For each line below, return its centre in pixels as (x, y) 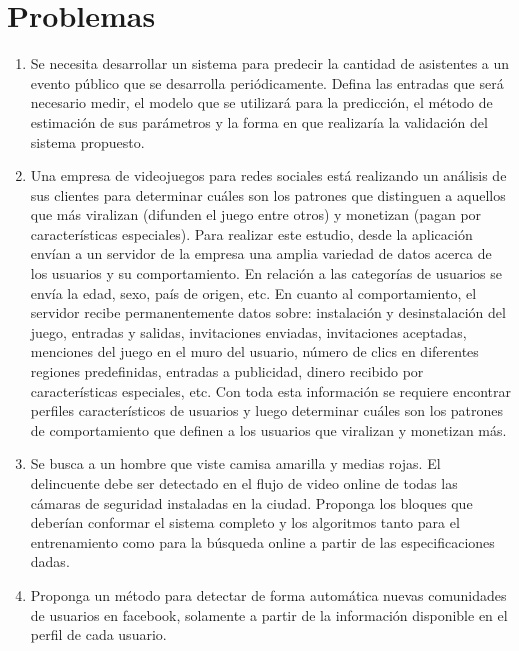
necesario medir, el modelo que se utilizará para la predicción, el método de (261, 102)
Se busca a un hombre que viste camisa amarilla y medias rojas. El (235, 463)
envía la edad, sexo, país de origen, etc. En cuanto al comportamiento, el (253, 292)
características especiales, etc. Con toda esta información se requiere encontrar (270, 390)
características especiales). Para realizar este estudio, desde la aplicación (251, 233)
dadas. (50, 561)
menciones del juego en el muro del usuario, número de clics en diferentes (254, 351)
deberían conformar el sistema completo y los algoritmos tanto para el (245, 522)
